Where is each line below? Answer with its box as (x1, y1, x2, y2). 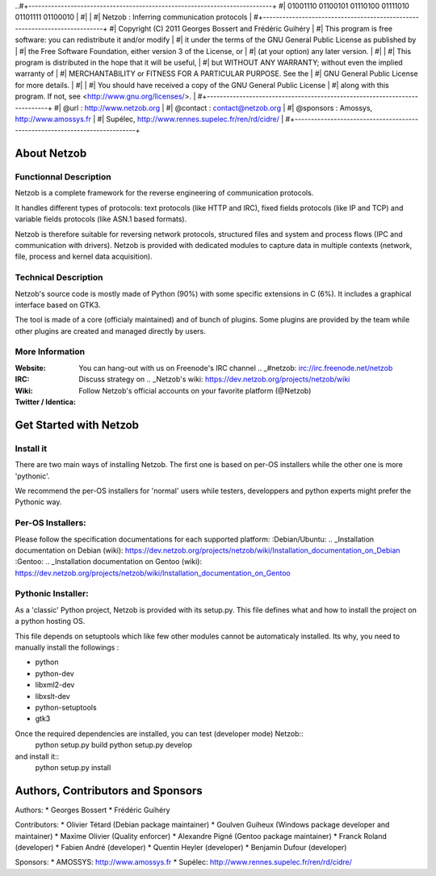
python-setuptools (35, 702, 97, 712)
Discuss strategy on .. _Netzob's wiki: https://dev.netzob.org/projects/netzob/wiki (78, 374, 350, 384)
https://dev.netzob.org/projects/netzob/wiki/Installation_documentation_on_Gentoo (15, 568, 291, 578)
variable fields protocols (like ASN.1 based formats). (15, 214, 187, 224)
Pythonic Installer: (15, 588, 89, 600)
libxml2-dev (35, 680, 75, 690)
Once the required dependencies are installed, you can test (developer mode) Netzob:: (15, 728, 304, 739)
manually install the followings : (15, 642, 119, 652)
